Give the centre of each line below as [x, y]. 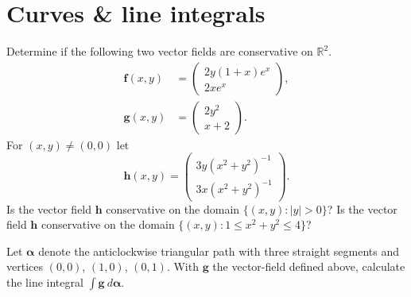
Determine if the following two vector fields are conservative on [160, 51]
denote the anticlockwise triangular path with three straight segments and [219, 251]
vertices [25, 266]
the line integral [45, 282]
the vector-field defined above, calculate [309, 266]
